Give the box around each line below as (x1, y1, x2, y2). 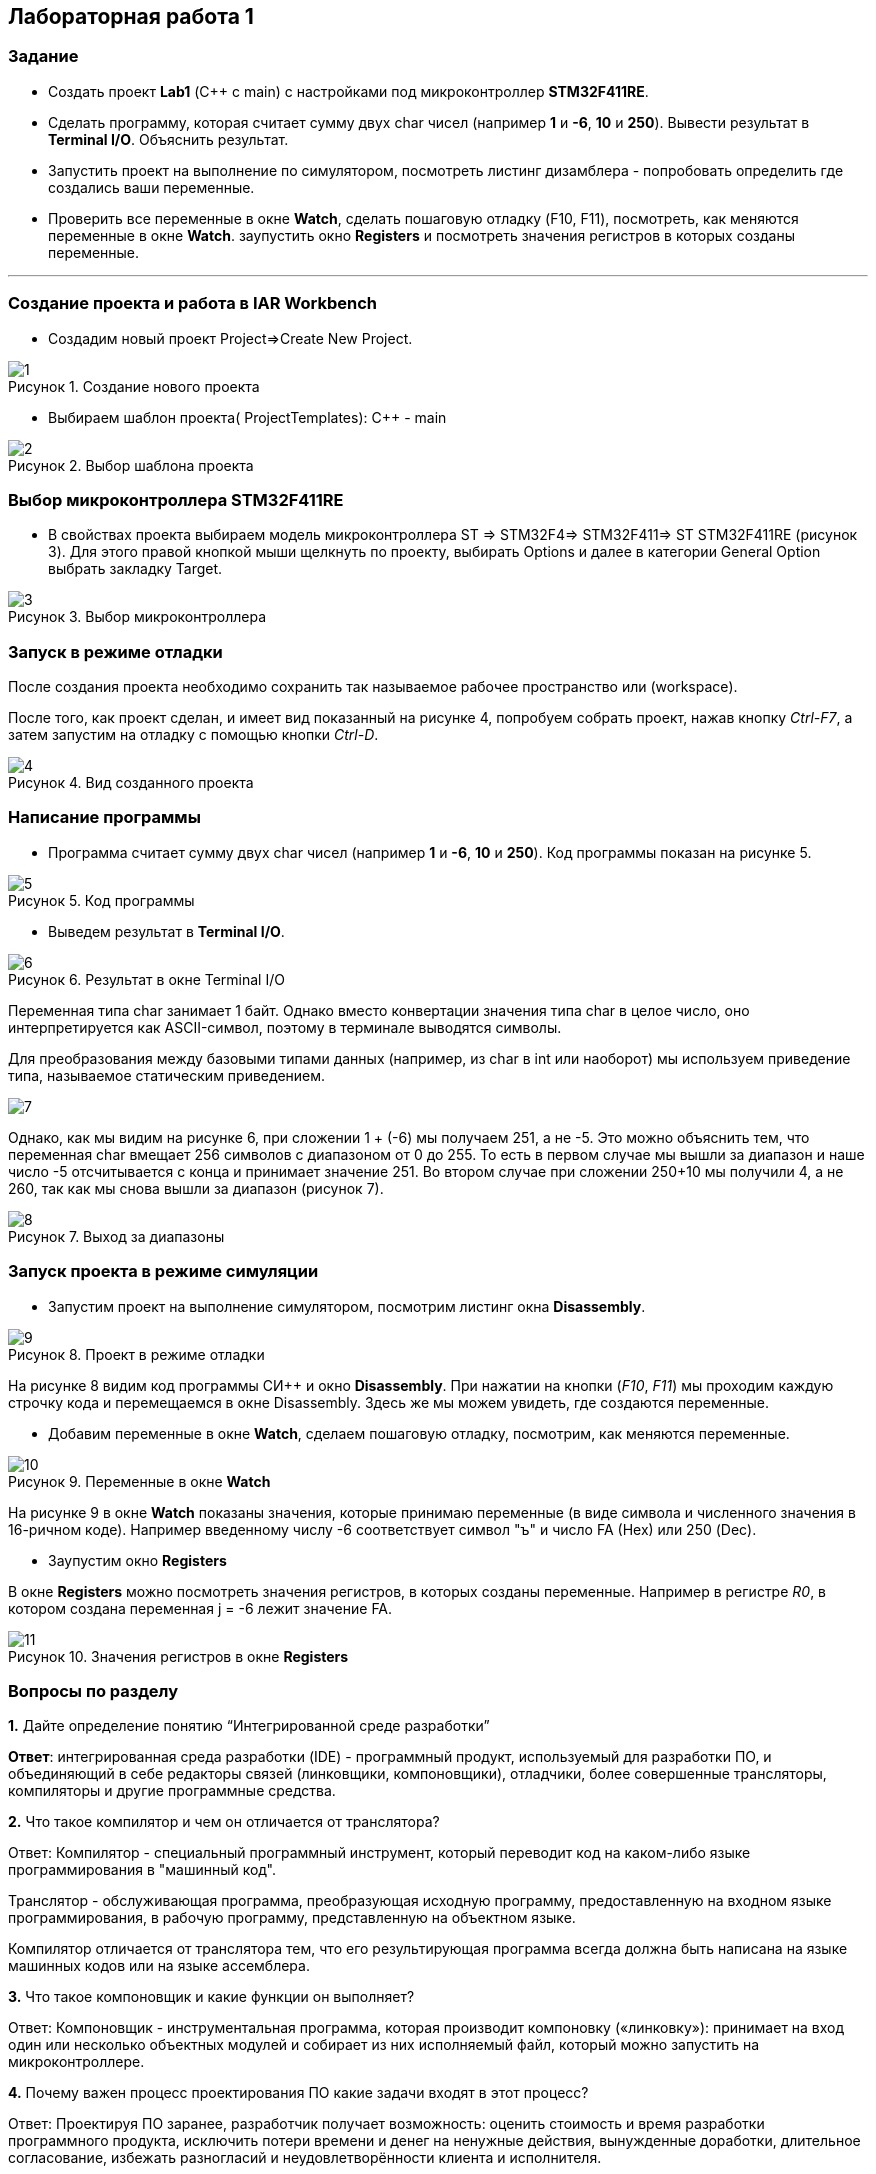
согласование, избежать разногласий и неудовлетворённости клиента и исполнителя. (8, 2149, 602, 2167)
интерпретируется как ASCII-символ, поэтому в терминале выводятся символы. (8, 1018, 562, 1036)
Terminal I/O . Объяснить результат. (48, 130, 289, 148)
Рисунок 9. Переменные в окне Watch (8, 1472, 271, 1490)
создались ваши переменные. (48, 178, 255, 196)
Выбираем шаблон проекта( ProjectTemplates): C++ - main (48, 408, 447, 426)
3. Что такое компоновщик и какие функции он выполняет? (8, 1988, 415, 2006)
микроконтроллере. (8, 2053, 145, 2071)
